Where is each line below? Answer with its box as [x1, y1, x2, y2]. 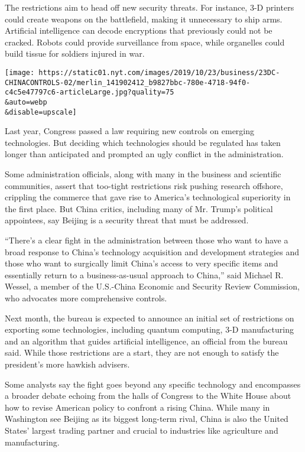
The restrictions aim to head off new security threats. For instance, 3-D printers [5, 1, 294, 13]
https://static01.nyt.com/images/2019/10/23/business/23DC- [38, 68, 280, 77]
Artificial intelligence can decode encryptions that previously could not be [5, 24, 272, 37]
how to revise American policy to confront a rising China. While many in [5, 401, 270, 413]
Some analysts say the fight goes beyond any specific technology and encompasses [5, 378, 301, 390]
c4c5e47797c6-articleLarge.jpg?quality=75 [5, 88, 174, 97]
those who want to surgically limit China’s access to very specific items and [5, 257, 278, 269]
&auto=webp [5, 97, 47, 106]
